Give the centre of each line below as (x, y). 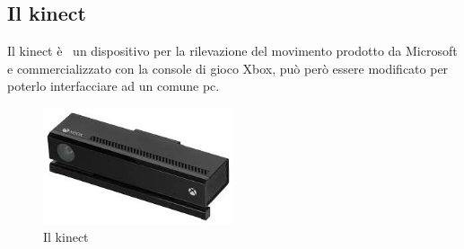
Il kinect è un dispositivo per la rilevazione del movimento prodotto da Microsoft (232, 51)
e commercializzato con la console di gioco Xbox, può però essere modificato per (228, 68)
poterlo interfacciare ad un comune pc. (114, 86)
